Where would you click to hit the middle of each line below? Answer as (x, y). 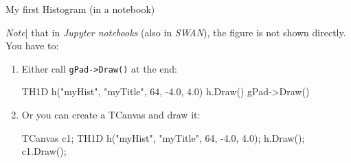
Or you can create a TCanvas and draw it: (111, 115)
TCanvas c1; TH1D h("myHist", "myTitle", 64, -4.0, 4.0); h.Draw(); (163, 137)
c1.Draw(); (44, 151)
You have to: (32, 46)
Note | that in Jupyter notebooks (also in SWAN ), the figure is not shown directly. (176, 32)
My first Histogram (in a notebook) (80, 9)
